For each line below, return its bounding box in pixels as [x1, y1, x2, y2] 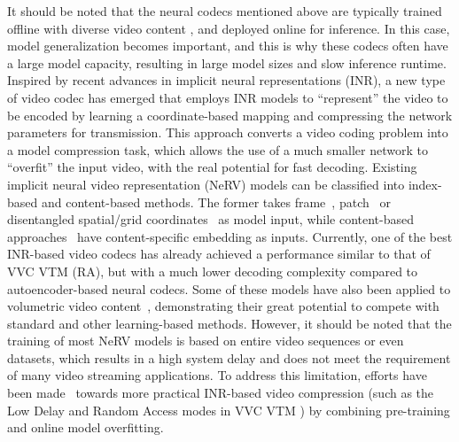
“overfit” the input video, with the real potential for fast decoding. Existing [7, 158, 417, 176]
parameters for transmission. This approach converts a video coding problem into [7, 123, 448, 142]
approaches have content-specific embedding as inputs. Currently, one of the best [7, 227, 453, 245]
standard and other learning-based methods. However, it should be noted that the [7, 314, 452, 332]
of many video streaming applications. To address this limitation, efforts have [7, 366, 427, 384]
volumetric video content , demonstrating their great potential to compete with [7, 297, 440, 315]
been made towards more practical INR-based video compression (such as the [7, 384, 434, 402]
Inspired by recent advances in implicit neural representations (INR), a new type [7, 71, 446, 89]
